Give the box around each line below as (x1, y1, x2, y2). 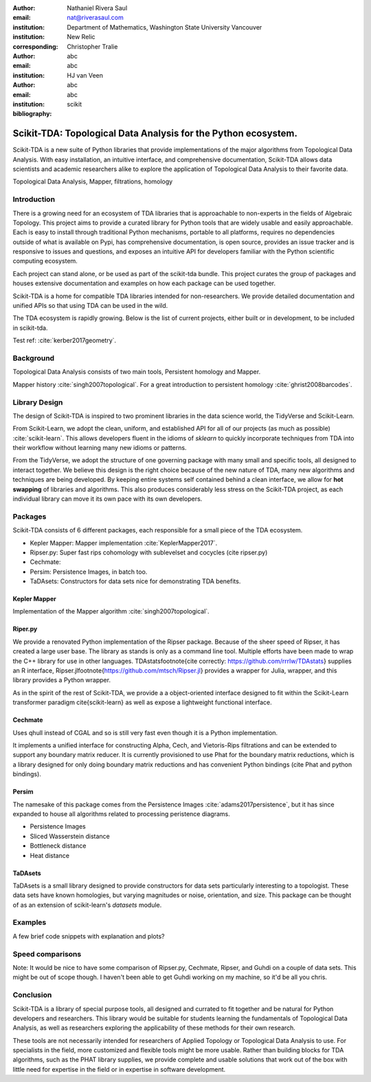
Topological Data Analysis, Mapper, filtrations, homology (12, 177, 173, 185)
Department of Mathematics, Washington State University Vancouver (67, 23, 262, 31)
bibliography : (12, 110, 52, 118)
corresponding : (12, 42, 58, 51)
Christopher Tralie (67, 42, 118, 51)
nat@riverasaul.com (67, 14, 124, 22)
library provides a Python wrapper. (12, 676, 111, 684)
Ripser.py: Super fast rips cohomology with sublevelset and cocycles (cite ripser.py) (30, 548, 268, 556)
